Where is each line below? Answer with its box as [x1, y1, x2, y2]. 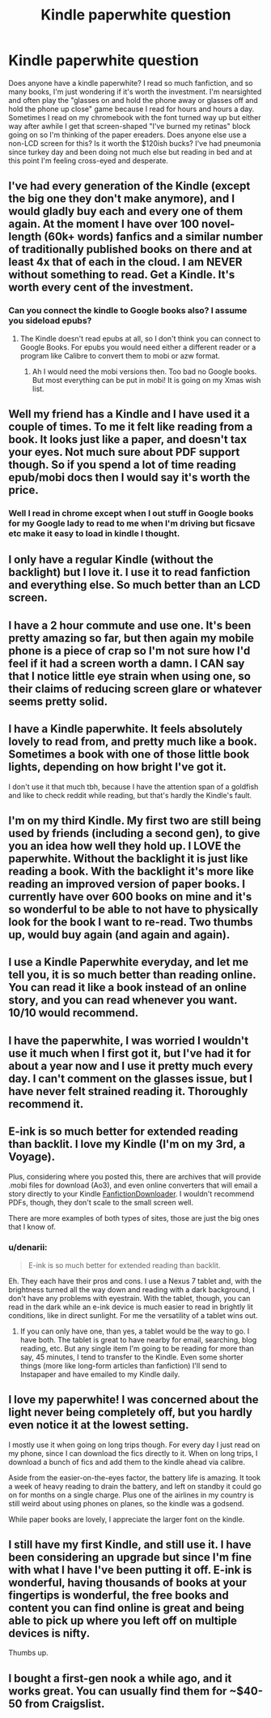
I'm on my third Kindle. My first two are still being [8, 814, 261, 827]
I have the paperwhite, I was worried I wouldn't [8, 1033, 249, 1047]
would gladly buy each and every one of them [8, 204, 243, 218]
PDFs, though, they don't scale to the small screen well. [8, 1197, 194, 1207]
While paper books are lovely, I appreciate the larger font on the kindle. [8, 1514, 245, 1524]
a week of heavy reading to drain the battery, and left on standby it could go [8, 1481, 262, 1491]
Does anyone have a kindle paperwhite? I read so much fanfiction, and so [8, 78, 253, 88]
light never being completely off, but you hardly [8, 1406, 253, 1419]
